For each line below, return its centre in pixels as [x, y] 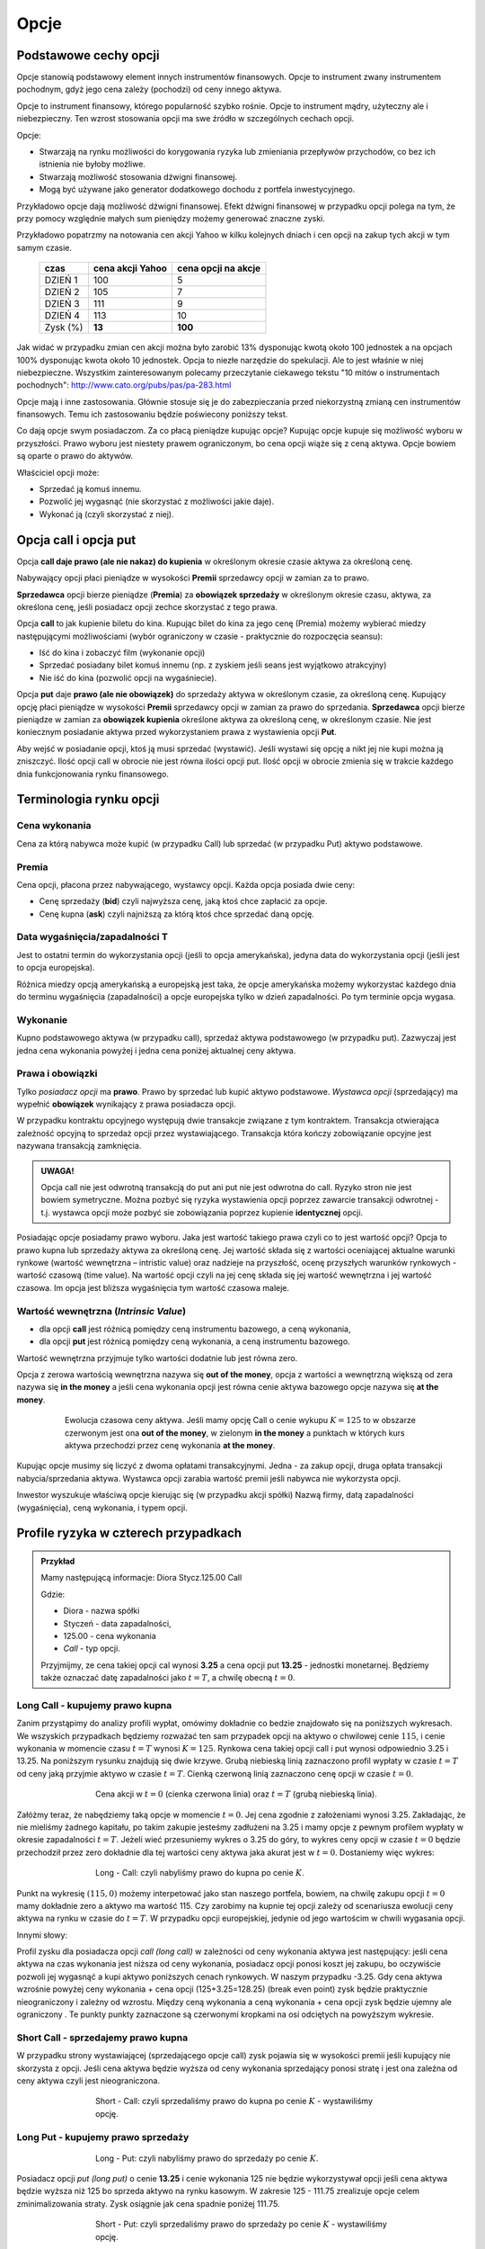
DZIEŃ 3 [62, 304]
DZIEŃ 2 [62, 292]
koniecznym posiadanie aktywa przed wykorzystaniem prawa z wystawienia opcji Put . [176, 732]
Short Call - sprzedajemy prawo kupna [102, 2038]
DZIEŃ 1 [61, 281]
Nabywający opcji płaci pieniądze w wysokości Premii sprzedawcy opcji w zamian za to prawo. [193, 578]
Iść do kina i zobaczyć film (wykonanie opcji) [122, 653]
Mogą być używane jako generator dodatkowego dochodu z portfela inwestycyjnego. [197, 190]
